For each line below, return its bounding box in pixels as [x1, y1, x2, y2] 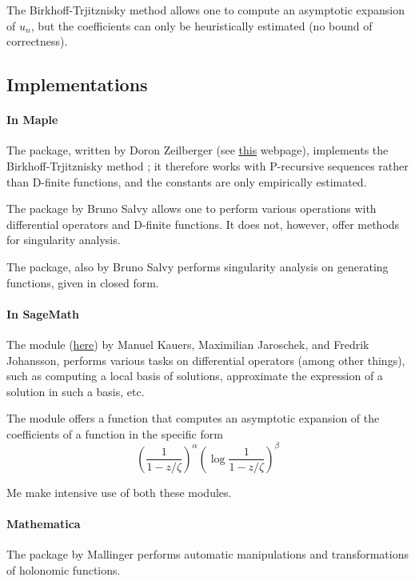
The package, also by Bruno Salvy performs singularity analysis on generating [6, 258, 389, 274]
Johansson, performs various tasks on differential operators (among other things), [6, 351, 405, 368]
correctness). [6, 33, 68, 50]
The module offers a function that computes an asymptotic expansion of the [6, 410, 380, 427]
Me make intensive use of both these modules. [6, 483, 232, 500]
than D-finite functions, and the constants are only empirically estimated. [6, 173, 367, 190]
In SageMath [6, 305, 79, 322]
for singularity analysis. [6, 231, 121, 248]
